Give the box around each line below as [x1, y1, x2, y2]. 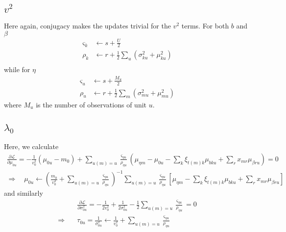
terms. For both [181, 21, 229, 31]
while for [4, 64, 30, 75]
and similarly [4, 188, 43, 198]
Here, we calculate [4, 141, 59, 152]
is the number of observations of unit [36, 99, 147, 109]
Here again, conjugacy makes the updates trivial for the [4, 21, 171, 31]
